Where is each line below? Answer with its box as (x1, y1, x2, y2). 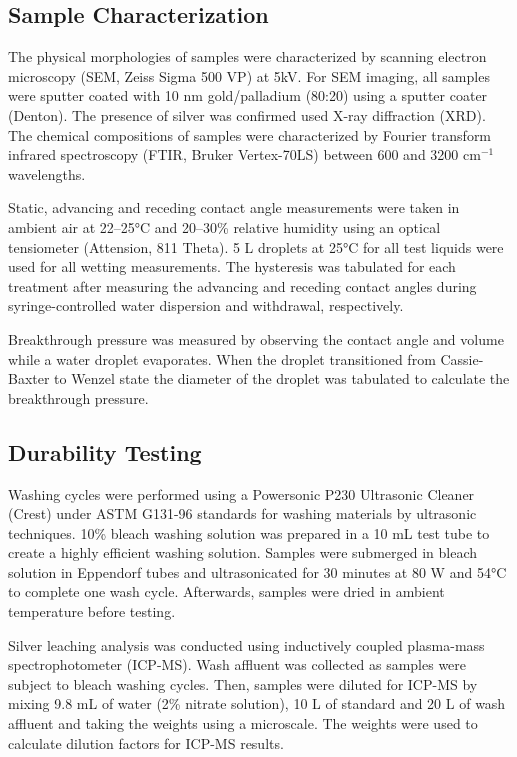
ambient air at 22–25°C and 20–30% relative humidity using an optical (8, 216, 441, 237)
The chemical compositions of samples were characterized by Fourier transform (8, 124, 492, 145)
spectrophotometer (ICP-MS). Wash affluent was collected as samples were (8, 654, 467, 675)
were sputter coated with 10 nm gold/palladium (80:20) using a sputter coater (8, 85, 488, 106)
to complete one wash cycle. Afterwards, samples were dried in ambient (8, 581, 445, 602)
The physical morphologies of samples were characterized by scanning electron (8, 46, 487, 67)
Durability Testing (8, 436, 202, 467)
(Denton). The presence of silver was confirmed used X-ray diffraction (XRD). (8, 104, 486, 125)
